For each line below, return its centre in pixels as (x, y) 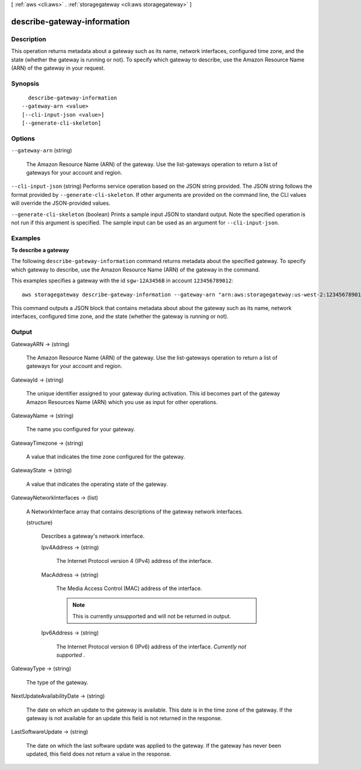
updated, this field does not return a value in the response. (99, 754)
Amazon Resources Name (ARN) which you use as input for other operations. (122, 402)
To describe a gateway (40, 250)
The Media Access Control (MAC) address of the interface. (129, 588)
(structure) (39, 523)
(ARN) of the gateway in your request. (58, 68)
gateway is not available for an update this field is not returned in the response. (124, 718)
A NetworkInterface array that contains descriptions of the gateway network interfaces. (135, 511)
